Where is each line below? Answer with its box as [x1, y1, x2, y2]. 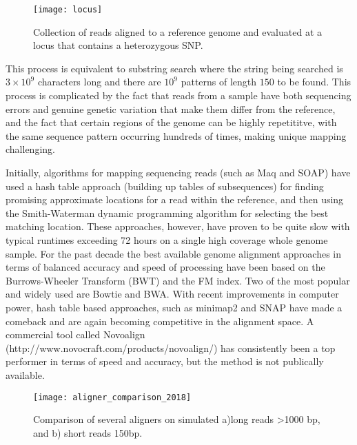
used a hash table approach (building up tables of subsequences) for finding [6, 178, 324, 193]
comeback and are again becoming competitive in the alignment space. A [6, 313, 314, 328]
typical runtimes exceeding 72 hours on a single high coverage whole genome [6, 232, 328, 247]
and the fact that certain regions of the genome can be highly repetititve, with [6, 115, 337, 130]
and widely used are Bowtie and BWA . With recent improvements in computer [6, 287, 339, 301]
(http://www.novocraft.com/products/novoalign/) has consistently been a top [6, 340, 336, 355]
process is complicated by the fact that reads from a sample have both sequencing [6, 88, 351, 103]
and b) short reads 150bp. [33, 425, 143, 439]
